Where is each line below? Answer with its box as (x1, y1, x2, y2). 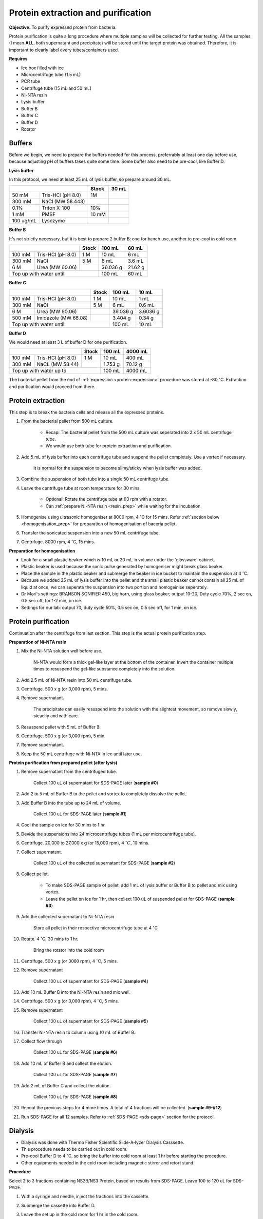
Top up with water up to (12, 367, 67, 374)
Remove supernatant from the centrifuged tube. (21, 768, 117, 775)
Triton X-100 (41, 205, 71, 212)
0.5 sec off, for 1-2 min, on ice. (21, 598, 83, 604)
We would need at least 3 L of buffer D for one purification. (9, 339, 128, 345)
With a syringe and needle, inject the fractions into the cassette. (21, 1194, 150, 1199)
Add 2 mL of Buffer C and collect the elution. (21, 1082, 111, 1088)
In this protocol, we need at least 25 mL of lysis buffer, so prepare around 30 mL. (9, 177, 171, 182)
